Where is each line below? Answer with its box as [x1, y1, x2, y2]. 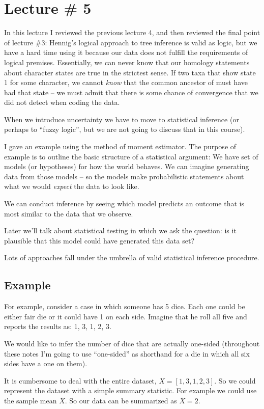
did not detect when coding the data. [4, 97, 120, 107]
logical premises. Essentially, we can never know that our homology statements [4, 57, 250, 67]
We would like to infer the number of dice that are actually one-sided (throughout [4, 338, 260, 348]
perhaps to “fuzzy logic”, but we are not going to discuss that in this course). [4, 124, 245, 134]
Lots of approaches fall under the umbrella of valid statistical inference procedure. [4, 252, 259, 263]
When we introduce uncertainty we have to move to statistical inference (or [4, 114, 239, 124]
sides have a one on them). [4, 358, 87, 369]
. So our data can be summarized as [65, 395, 177, 405]
